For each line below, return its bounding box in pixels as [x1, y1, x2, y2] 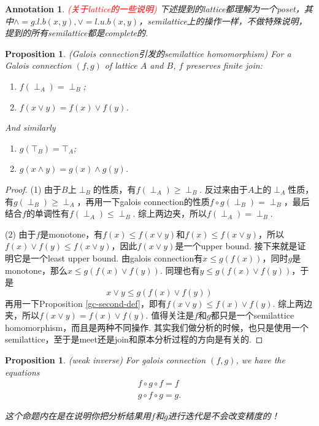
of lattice [104, 59, 137, 72]
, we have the [236, 354, 285, 366]
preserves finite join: [186, 59, 263, 72]
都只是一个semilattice [210, 309, 294, 322]
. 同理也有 [159, 263, 200, 276]
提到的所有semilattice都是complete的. [5, 26, 148, 39]
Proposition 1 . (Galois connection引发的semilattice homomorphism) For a [5, 47, 291, 60]
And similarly [5, 121, 56, 134]
